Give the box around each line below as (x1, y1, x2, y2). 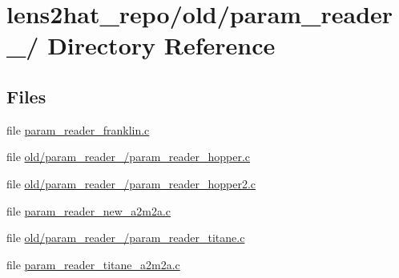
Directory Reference (47, 29, 276, 62)
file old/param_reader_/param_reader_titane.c (6, 229, 245, 246)
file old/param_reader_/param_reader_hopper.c (6, 148, 251, 165)
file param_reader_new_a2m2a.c (6, 202, 171, 219)
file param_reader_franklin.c (6, 121, 150, 138)
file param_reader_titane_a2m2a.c (6, 256, 180, 272)
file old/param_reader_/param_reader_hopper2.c (6, 175, 256, 191)
